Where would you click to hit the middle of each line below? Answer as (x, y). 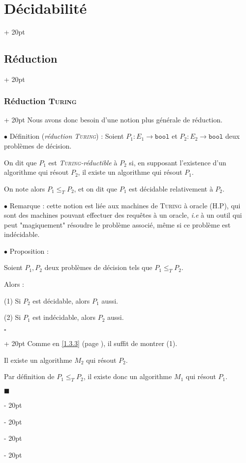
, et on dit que (96, 188)
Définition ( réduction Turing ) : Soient (67, 136)
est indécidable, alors (64, 317)
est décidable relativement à (171, 188)
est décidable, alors (61, 300)
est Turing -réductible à (83, 162)
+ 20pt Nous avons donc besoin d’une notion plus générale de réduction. (113, 119)
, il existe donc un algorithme (128, 376)
